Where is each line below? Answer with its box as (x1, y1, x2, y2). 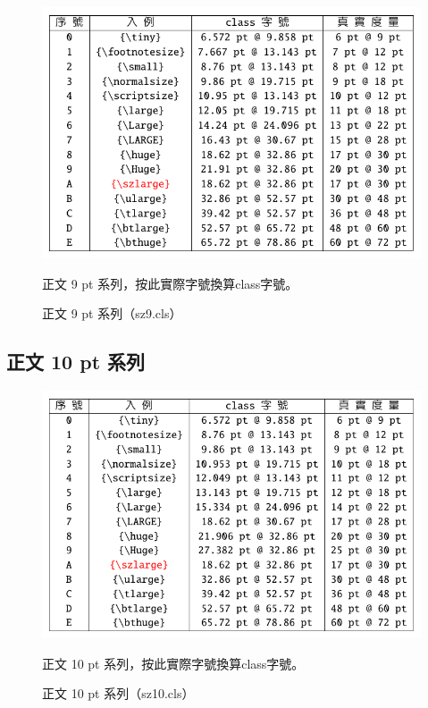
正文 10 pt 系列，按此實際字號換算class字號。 (42, 653, 305, 672)
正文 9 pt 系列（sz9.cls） (42, 304, 182, 323)
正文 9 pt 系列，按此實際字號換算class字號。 (42, 274, 298, 292)
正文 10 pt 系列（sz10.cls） (42, 684, 195, 703)
